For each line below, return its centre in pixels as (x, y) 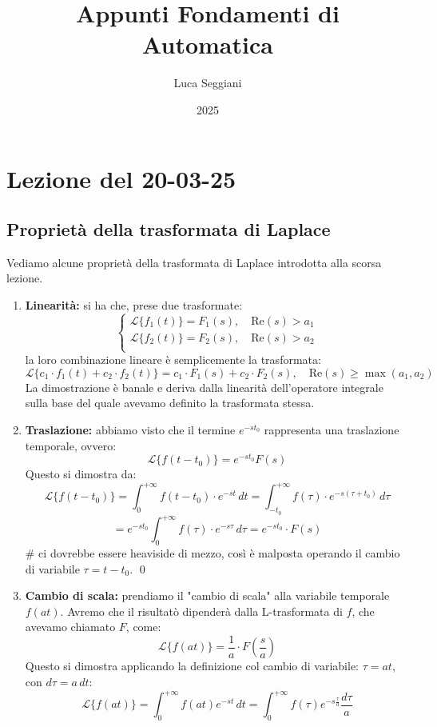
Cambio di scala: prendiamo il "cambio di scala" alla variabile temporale (207, 595)
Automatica (208, 44)
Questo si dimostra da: (81, 474)
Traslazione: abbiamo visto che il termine (130, 430)
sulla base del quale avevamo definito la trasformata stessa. (170, 403)
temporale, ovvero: (71, 445)
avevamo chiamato (70, 627)
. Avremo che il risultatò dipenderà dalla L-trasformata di (201, 611)
